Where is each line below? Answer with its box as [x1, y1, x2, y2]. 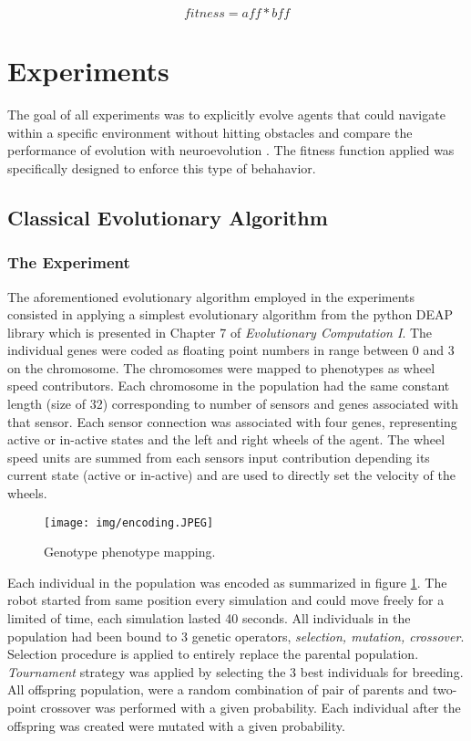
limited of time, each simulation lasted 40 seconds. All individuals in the [7, 609, 411, 628]
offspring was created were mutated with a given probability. [7, 715, 345, 735]
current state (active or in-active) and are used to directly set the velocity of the [7, 465, 456, 485]
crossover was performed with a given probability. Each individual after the [40, 698, 461, 717]
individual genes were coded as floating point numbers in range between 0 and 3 [7, 340, 455, 360]
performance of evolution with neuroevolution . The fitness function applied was [7, 141, 455, 160]
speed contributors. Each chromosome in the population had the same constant [7, 376, 450, 395]
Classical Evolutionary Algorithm [7, 203, 328, 231]
